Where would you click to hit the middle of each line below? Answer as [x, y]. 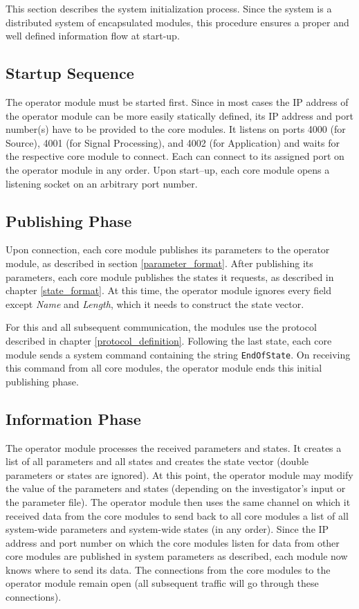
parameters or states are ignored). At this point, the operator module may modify [179, 474]
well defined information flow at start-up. [93, 36]
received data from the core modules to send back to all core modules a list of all [177, 515]
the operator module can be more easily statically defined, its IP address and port [179, 115]
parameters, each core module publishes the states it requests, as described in [170, 276]
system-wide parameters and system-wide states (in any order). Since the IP [167, 529]
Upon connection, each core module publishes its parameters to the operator [168, 249]
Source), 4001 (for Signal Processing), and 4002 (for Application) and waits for [173, 142]
